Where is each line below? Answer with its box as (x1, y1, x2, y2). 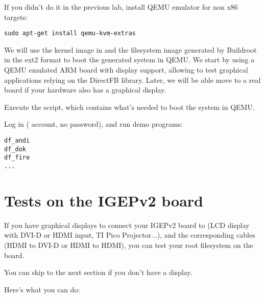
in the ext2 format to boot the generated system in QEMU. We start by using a (4, 54, 255, 65)
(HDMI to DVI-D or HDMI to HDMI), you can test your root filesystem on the (4, 239, 253, 250)
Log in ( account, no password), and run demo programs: (4, 119, 183, 129)
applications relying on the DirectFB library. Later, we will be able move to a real (4, 74, 261, 85)
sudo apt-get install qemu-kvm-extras (4, 30, 136, 37)
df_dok (4, 145, 26, 153)
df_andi (4, 137, 30, 144)
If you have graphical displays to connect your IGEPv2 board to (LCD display (4, 219, 250, 230)
